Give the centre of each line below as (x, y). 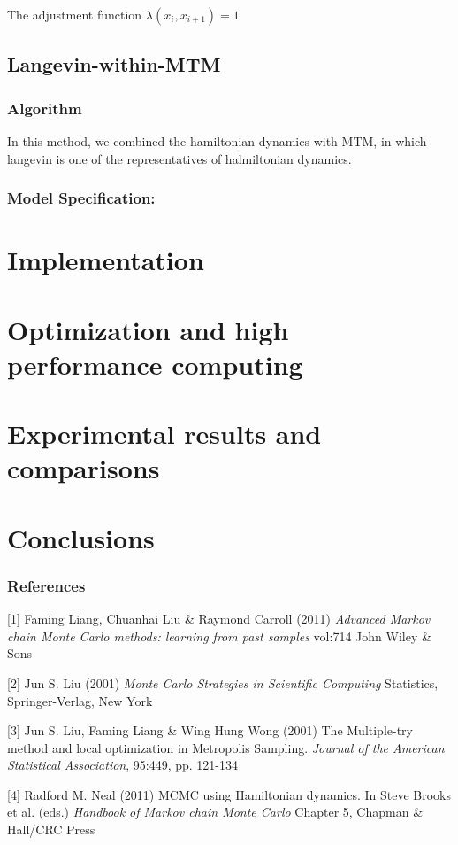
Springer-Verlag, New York (80, 700)
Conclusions (81, 537)
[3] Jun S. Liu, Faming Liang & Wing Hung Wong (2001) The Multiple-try (210, 730)
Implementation (106, 260)
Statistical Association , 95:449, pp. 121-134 (123, 765)
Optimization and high (148, 329)
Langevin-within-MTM (114, 64)
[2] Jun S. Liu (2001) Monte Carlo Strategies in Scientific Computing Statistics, (223, 682)
